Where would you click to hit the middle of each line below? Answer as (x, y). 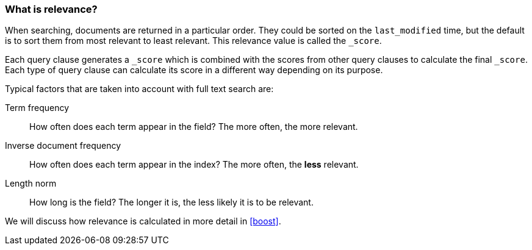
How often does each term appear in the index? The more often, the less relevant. (194, 165)
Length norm (31, 184)
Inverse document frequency (63, 146)
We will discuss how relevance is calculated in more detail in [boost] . (143, 221)
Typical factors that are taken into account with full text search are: (139, 89)
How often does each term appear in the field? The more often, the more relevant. (194, 127)
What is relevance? (51, 9)
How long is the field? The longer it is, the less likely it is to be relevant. (171, 202)
